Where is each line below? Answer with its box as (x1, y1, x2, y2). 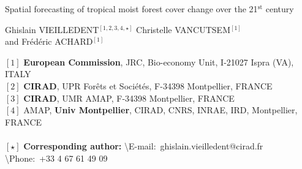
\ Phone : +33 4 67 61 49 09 (5, 151, 108, 164)
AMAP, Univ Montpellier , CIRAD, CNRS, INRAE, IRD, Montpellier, (23, 103, 298, 116)
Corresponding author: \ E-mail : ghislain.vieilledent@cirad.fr (23, 139, 263, 152)
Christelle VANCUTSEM (136, 23, 230, 36)
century (265, 2, 294, 15)
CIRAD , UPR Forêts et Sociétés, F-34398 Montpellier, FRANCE (23, 79, 273, 92)
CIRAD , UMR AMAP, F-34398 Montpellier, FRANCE (23, 91, 235, 104)
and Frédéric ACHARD (5, 35, 93, 48)
